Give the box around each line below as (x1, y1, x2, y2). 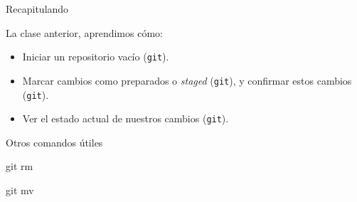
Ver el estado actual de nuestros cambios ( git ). (22, 111, 229, 126)
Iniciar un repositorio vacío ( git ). (22, 49, 169, 64)
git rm (6, 159, 33, 174)
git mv (6, 183, 34, 197)
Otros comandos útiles (6, 134, 103, 149)
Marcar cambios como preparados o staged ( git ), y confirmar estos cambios (22, 73, 352, 87)
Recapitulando (6, 1, 69, 16)
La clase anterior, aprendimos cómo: (6, 25, 163, 40)
